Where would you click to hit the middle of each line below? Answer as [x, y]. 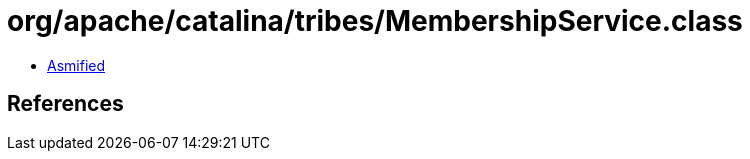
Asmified [76, 65]
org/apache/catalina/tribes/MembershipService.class [375, 21]
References [65, 104]
